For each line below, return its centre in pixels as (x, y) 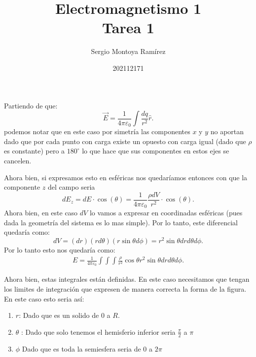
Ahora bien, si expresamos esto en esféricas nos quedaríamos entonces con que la (126, 177)
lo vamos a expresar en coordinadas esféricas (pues (166, 213)
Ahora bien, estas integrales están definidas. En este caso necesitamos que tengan (127, 279)
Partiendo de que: (31, 105)
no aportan (227, 131)
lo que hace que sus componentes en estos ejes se (156, 151)
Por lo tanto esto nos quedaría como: (60, 250)
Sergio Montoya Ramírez (128, 51)
